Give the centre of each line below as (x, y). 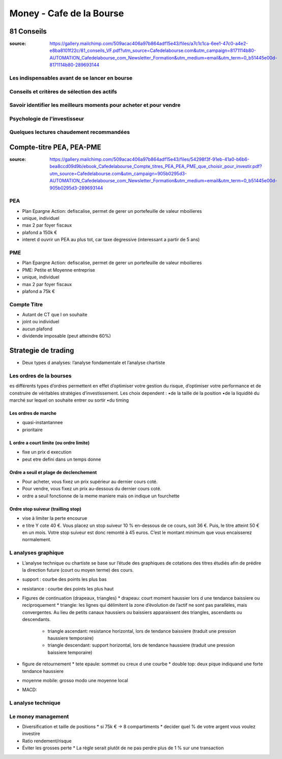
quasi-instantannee (43, 423)
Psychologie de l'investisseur (47, 119)
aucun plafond (37, 329)
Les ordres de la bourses (40, 376)
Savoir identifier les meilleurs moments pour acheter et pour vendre (95, 105)
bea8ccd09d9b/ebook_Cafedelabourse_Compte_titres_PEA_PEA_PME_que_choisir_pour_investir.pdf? (156, 166)
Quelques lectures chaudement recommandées (69, 132)
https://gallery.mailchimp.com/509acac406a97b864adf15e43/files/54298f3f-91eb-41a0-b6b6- (149, 159)
